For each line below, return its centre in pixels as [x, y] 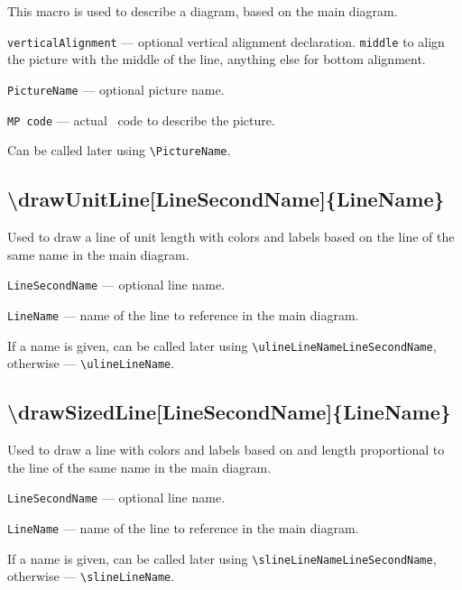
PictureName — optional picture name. [116, 89]
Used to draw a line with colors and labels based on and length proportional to [226, 450]
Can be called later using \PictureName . [119, 150]
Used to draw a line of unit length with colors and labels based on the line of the [231, 237]
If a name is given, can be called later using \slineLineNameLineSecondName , [222, 558]
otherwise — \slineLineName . [91, 576]
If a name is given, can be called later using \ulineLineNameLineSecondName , [222, 345]
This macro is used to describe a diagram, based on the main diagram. [203, 11]
